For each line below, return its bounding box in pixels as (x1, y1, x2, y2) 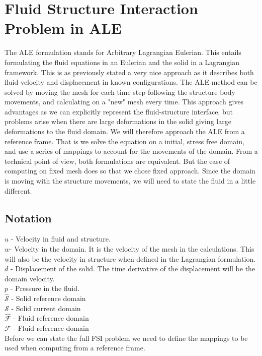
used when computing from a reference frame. (5, 342, 145, 353)
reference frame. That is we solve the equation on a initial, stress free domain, (5, 136, 244, 146)
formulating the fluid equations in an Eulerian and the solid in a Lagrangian (5, 56, 240, 67)
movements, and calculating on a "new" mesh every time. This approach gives (5, 96, 244, 107)
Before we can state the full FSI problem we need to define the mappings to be (5, 332, 248, 343)
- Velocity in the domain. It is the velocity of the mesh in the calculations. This (10, 244, 254, 254)
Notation (5, 210, 52, 225)
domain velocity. (5, 273, 55, 283)
